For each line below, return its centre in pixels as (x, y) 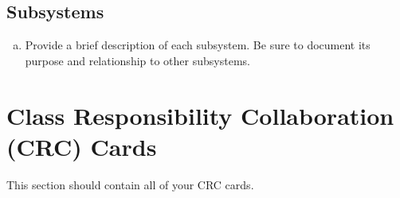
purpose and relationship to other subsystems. (137, 60)
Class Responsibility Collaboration (200, 115)
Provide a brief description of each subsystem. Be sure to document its (198, 45)
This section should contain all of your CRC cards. (130, 184)
